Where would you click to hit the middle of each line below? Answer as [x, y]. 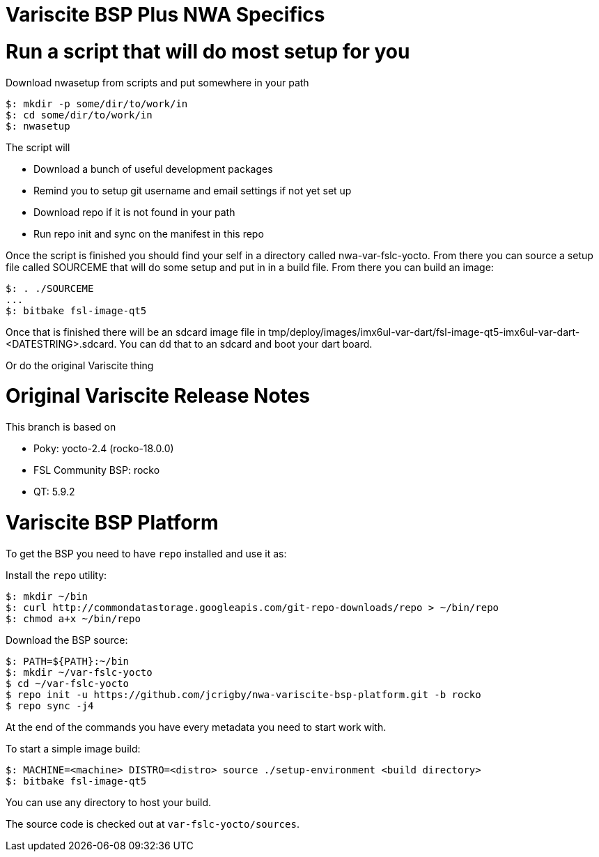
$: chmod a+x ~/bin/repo [73, 618]
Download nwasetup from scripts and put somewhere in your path [157, 82]
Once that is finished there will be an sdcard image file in [136, 332]
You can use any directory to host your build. [109, 802]
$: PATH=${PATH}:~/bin [68, 661]
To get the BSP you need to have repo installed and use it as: [146, 553]
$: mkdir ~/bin [47, 596]
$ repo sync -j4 [50, 705]
